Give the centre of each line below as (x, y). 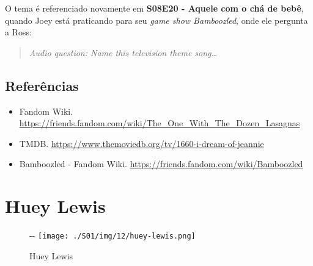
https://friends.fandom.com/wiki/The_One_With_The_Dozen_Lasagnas (160, 123)
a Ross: (18, 32)
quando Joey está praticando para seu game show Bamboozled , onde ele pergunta (156, 20)
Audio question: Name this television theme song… (123, 52)
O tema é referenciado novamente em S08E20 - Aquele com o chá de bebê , (154, 8)
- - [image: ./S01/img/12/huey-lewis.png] (112, 235)
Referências (42, 85)
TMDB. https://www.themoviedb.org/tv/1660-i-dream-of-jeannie (142, 143)
